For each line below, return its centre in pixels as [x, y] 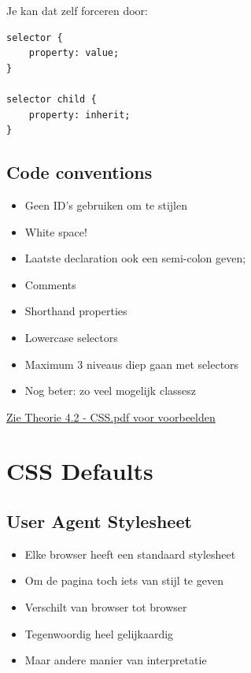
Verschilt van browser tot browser [106, 607]
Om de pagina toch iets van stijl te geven [124, 580]
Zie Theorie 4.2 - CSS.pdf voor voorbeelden [111, 416]
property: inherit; [79, 115]
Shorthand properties [76, 311]
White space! [56, 231]
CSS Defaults [80, 471]
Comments [50, 284]
